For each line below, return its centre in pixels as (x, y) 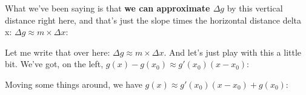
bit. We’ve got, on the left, (54, 64)
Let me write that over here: (58, 52)
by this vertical (255, 8)
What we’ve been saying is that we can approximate (108, 8)
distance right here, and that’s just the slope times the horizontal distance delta (153, 20)
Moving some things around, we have (74, 84)
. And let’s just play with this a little (233, 52)
